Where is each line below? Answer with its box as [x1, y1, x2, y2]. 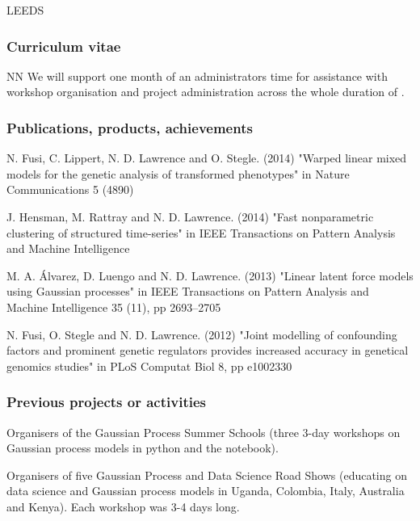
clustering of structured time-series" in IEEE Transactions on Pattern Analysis [6, 224, 396, 241]
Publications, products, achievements [6, 117, 253, 137]
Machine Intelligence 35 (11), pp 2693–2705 [6, 298, 221, 315]
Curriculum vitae [6, 36, 121, 56]
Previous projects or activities [6, 392, 206, 412]
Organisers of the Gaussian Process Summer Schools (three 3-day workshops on [6, 423, 401, 440]
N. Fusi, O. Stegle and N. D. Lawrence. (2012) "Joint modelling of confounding [6, 326, 397, 342]
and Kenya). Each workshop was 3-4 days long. [6, 498, 240, 515]
